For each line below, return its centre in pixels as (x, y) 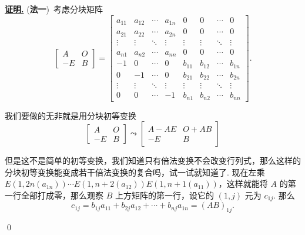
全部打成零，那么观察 (62, 195)
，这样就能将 (243, 183)
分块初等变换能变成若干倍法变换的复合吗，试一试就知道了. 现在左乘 (135, 172)
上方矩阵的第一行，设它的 (164, 195)
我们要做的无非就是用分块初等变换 (71, 115)
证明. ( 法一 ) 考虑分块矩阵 (54, 9)
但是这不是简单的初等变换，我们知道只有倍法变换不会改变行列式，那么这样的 (153, 160)
